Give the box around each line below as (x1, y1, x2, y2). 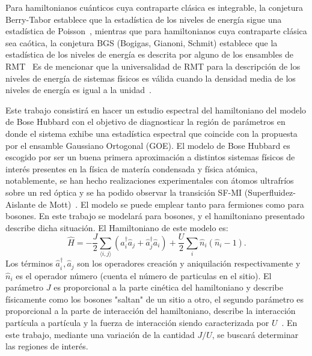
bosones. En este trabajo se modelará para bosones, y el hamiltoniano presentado (5, 210, 305, 222)
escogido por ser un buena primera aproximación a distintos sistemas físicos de (5, 151, 295, 163)
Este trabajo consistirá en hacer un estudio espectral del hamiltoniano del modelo (5, 103, 307, 116)
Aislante (5, 198, 35, 210)
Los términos (5, 257, 53, 270)
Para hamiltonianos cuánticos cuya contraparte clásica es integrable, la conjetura (5, 1, 303, 13)
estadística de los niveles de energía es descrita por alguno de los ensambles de (5, 48, 294, 61)
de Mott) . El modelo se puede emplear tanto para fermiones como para (38, 198, 304, 210)
